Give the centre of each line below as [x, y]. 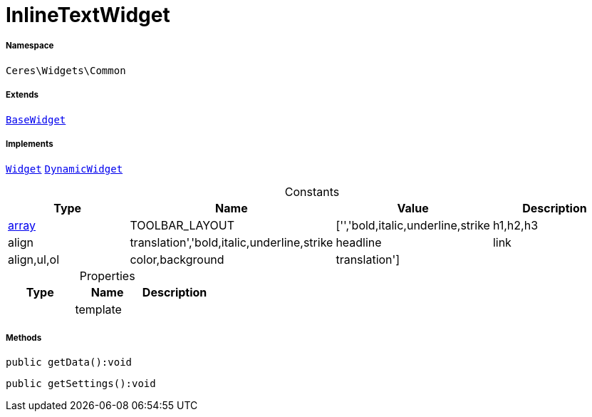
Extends [22, 95]
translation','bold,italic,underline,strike [232, 243]
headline [359, 243]
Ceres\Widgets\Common [66, 70]
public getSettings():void [81, 384]
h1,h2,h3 [515, 226]
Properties [107, 276]
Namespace [30, 46]
